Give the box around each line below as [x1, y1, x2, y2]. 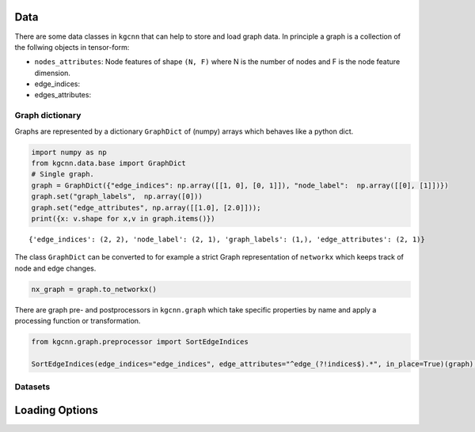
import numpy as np [31, 147, 107, 157]
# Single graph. [31, 170, 95, 179]
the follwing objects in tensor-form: [14, 42, 130, 51]
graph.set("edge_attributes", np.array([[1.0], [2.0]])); [31, 203, 261, 212]
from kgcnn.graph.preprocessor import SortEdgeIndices [31, 337, 249, 347]
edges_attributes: [34, 90, 91, 100]
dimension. [34, 68, 71, 78]
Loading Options [14, 404, 98, 417]
